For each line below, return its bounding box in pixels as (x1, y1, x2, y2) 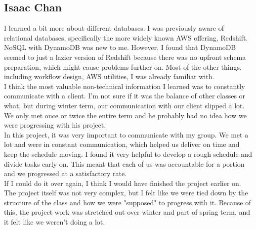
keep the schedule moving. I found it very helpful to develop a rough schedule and (4, 148, 252, 159)
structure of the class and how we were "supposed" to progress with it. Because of (4, 197, 251, 207)
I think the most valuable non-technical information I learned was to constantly (4, 81, 245, 91)
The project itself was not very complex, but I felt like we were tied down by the (4, 187, 248, 198)
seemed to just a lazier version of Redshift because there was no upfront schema (4, 51, 246, 62)
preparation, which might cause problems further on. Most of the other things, (4, 61, 242, 72)
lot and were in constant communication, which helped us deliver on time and (4, 139, 240, 149)
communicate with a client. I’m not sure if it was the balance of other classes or (4, 91, 246, 101)
